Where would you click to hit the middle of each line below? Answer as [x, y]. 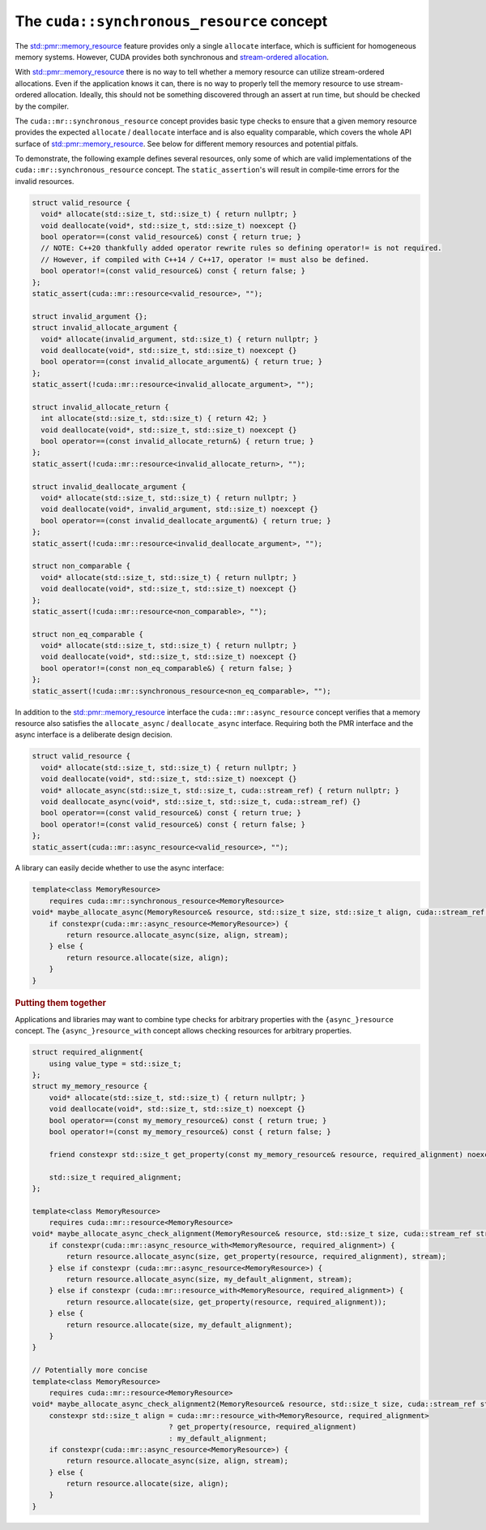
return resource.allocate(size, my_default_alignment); [179, 1325]
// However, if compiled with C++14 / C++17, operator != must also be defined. [205, 259]
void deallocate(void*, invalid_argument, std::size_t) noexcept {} [180, 509]
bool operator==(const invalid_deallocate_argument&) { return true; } [186, 520]
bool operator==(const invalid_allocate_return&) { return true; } [177, 441]
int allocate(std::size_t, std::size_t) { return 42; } [154, 419]
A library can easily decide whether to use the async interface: [119, 868]
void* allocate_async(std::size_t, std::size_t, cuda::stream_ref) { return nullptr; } [220, 790]
